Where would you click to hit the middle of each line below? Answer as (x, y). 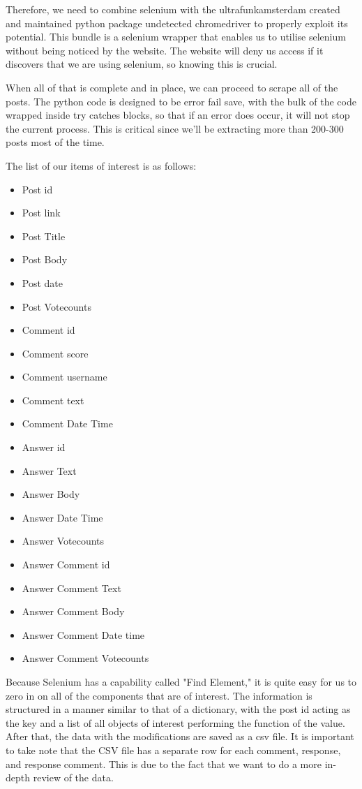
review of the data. (73, 777)
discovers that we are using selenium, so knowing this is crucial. (142, 64)
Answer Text (49, 470)
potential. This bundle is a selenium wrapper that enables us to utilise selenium (176, 37)
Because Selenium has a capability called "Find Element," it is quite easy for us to (181, 681)
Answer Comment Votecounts (85, 658)
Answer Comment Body (73, 611)
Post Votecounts (56, 306)
